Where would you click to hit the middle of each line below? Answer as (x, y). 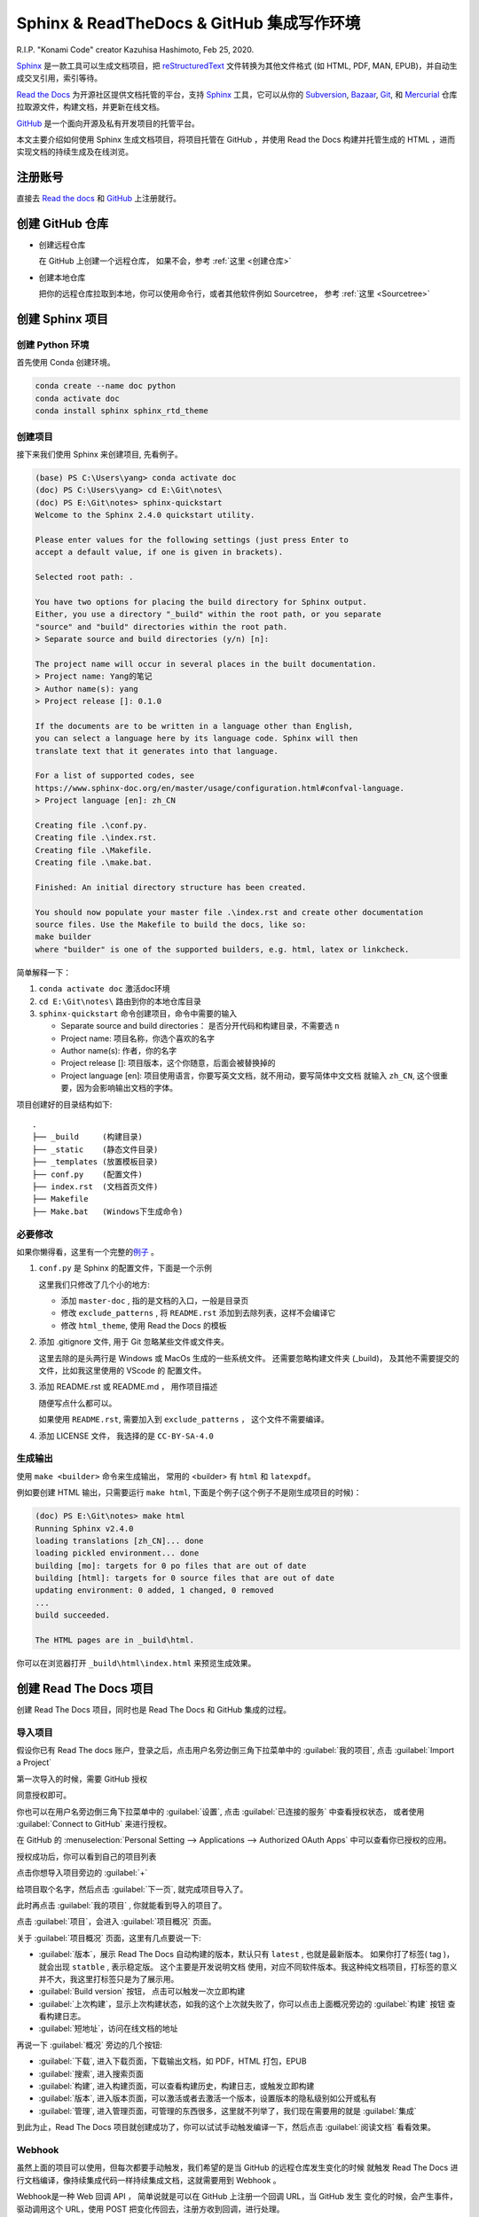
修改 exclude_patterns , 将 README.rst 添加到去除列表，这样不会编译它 (198, 1313)
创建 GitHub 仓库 (63, 223)
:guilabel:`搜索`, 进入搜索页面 (91, 2073)
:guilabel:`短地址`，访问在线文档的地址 (108, 2029)
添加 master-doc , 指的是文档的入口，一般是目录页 (155, 1301)
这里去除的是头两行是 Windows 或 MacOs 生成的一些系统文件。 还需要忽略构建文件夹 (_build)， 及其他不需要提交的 (249, 1358)
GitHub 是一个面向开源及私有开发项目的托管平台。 (108, 123)
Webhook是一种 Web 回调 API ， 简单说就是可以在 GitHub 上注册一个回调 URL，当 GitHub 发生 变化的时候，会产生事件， (237, 2197)
